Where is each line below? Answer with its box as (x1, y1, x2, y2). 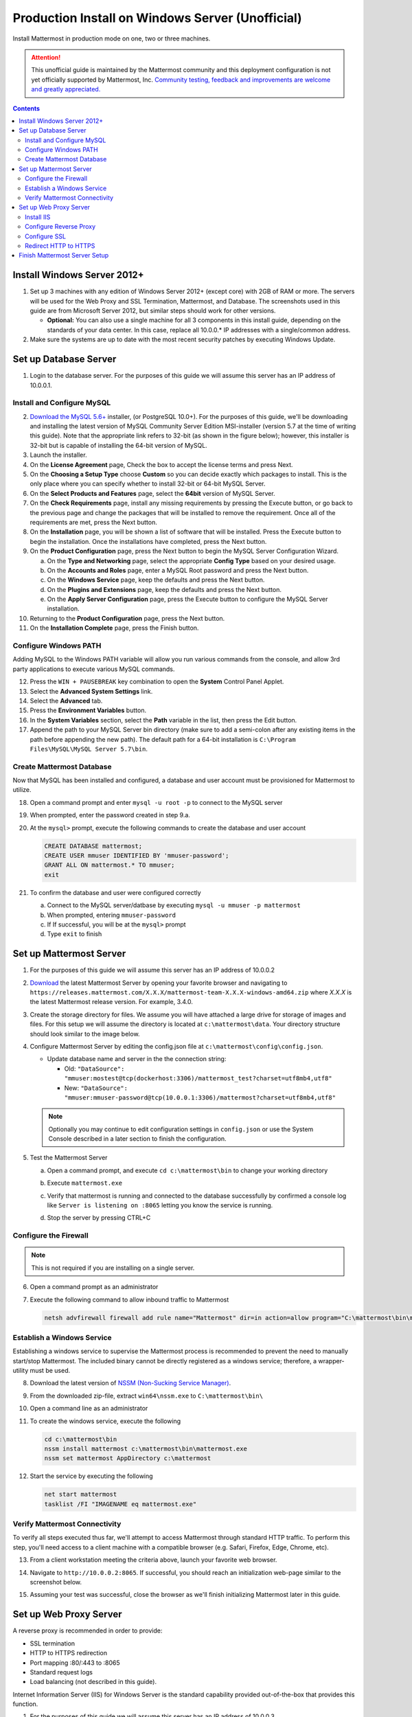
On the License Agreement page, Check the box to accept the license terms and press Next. (30, 460, 293, 468)
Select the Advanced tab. (30, 696, 103, 705)
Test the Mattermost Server (30, 1154, 108, 1162)
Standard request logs (30, 1668, 93, 1676)
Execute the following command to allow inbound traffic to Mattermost (30, 1295, 229, 1304)
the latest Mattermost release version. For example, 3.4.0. (30, 998, 194, 1006)
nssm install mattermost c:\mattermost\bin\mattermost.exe (44, 1444, 247, 1453)
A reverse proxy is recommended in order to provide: (12, 1626, 163, 1635)
